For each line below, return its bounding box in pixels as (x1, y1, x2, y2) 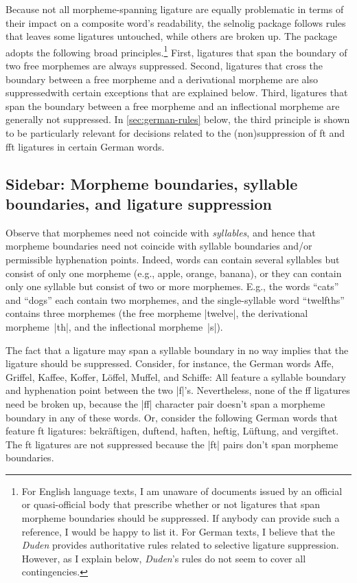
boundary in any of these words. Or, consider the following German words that (5, 410, 338, 424)
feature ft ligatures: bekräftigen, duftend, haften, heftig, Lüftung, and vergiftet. (5, 423, 339, 438)
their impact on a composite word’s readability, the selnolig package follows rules (5, 15, 346, 30)
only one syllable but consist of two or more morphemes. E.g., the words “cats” (5, 279, 339, 294)
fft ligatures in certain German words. (5, 139, 165, 153)
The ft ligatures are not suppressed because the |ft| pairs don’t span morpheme (5, 437, 338, 451)
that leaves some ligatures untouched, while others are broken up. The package (5, 29, 338, 43)
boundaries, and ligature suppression (5, 192, 272, 214)
